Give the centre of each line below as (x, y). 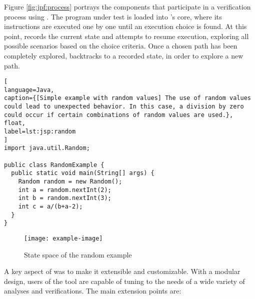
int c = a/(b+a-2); (50, 206)
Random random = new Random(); (70, 182)
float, (15, 123)
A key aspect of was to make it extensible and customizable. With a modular (122, 271)
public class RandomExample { (54, 165)
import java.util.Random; (47, 148)
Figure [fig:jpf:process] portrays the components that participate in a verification (127, 6)
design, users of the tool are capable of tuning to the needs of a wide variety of (124, 281)
